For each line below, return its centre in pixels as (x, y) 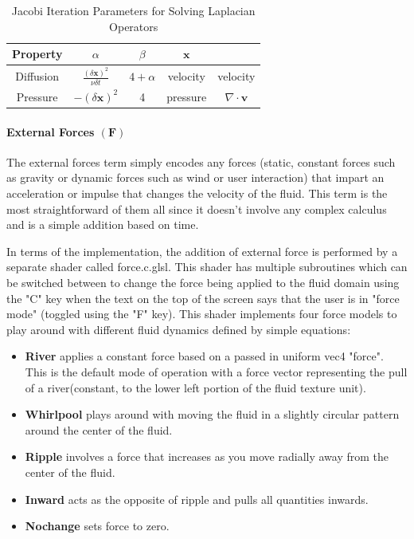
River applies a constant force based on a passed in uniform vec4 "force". (204, 356)
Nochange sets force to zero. (97, 526)
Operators (134, 26)
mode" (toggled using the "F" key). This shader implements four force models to (202, 314)
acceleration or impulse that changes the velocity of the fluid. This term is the (197, 193)
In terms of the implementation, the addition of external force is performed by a (202, 251)
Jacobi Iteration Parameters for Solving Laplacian (133, 10)
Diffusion (37, 75)
